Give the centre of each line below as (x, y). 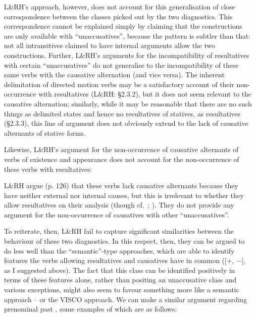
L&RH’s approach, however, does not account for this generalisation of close (120, 6)
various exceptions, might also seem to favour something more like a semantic (122, 290)
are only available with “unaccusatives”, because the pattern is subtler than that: (127, 35)
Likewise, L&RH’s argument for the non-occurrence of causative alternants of (121, 149)
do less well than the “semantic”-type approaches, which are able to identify (119, 250)
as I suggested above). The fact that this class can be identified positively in (120, 270)
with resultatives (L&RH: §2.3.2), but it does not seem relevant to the (145, 94)
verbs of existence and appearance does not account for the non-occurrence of (122, 159)
